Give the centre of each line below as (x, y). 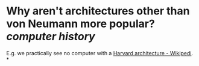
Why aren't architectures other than (98, 11)
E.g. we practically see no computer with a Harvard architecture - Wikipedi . (100, 53)
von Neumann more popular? (81, 24)
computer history (51, 37)
